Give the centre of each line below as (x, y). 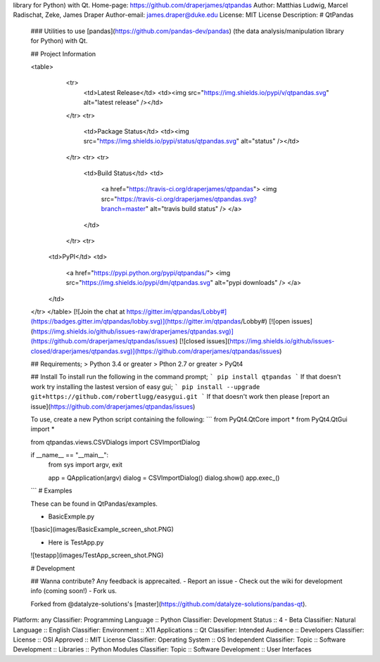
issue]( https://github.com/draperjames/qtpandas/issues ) (113, 406)
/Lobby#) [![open (265, 322)
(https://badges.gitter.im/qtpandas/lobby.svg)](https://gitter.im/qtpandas (136, 322)
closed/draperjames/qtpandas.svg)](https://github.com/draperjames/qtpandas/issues (155, 351)
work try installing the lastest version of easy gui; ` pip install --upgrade (145, 386)
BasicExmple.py (71, 516)
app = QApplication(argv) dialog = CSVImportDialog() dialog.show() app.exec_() (164, 478)
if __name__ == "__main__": (70, 455)
